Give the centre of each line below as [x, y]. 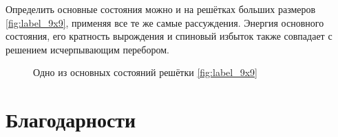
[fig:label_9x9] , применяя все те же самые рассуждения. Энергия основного [165, 22]
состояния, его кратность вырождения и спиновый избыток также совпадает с [169, 36]
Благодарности [71, 120]
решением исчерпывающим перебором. [87, 49]
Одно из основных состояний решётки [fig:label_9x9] [145, 72]
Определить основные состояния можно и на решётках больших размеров [161, 9]
